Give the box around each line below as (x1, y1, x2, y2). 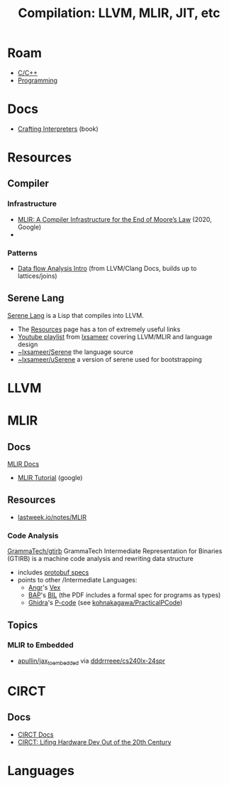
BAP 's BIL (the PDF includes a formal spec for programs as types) (28, 591, 221, 599)
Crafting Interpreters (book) (17, 124, 99, 133)
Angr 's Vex (28, 583, 61, 592)
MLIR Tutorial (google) (17, 474, 83, 482)
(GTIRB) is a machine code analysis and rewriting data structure (7, 555, 194, 563)
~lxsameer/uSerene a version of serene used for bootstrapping (17, 355, 202, 363)
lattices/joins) (17, 272, 58, 280)
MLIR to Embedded (7, 640, 74, 650)
